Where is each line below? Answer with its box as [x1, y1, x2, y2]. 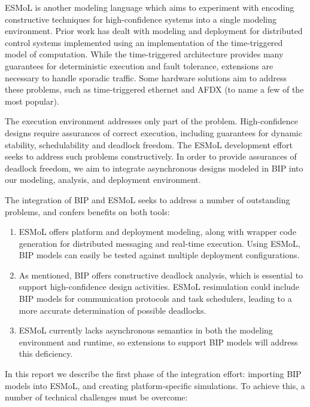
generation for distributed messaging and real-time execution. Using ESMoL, [19, 237, 300, 249]
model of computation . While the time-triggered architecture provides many [5, 48, 284, 60]
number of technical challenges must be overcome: [5, 391, 188, 403]
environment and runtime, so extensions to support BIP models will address [19, 335, 298, 348]
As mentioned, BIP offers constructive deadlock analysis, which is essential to [19, 268, 303, 281]
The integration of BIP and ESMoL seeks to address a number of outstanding [5, 193, 290, 206]
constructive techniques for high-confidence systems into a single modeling [5, 13, 276, 25]
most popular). [5, 94, 59, 107]
